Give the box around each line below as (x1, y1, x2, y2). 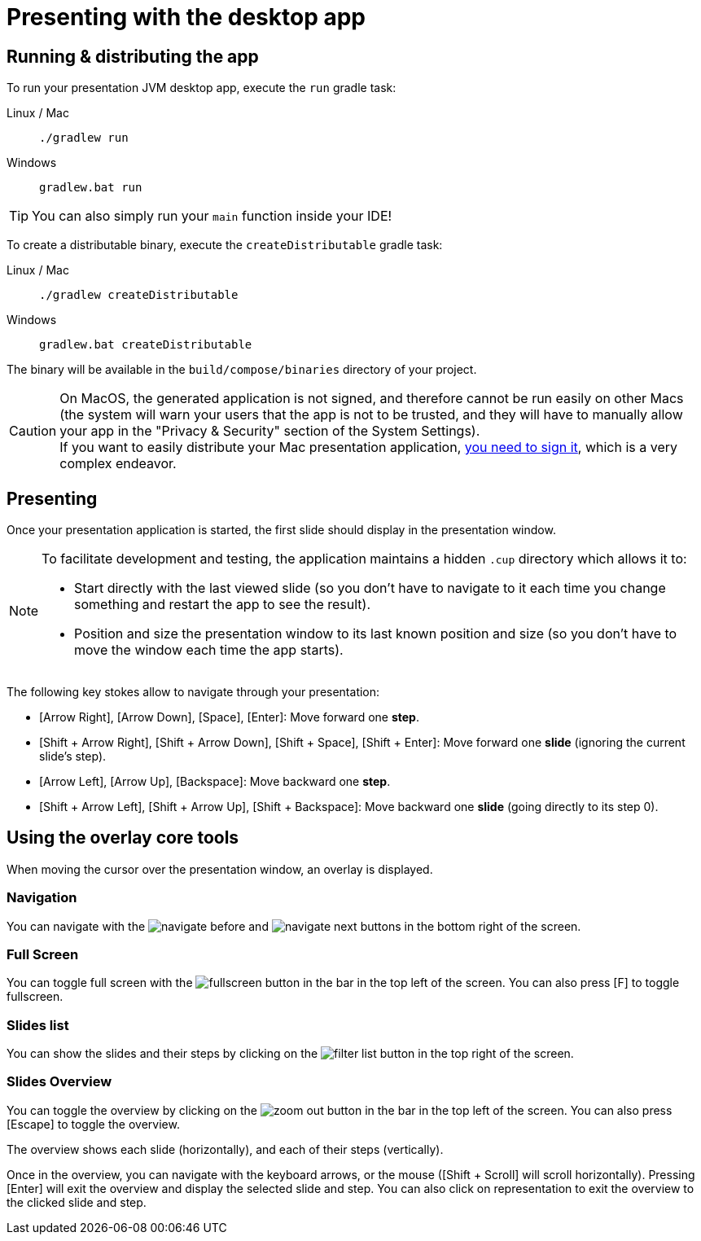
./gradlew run (39, 131, 129, 145)
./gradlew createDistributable (39, 288, 239, 302)
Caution (9, 423, 57, 440)
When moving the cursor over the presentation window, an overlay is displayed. (7, 862, 433, 876)
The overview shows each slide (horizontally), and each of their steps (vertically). (7, 1142, 444, 1156)
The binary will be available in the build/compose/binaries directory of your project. (7, 362, 477, 377)
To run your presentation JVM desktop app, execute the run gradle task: (7, 81, 397, 95)
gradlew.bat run (39, 181, 142, 195)
